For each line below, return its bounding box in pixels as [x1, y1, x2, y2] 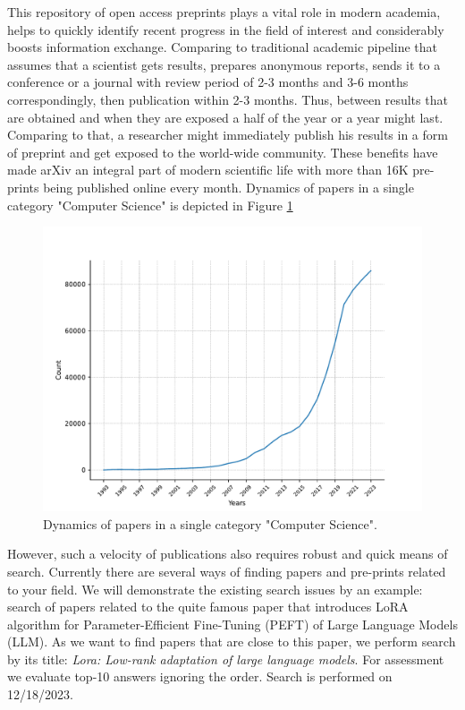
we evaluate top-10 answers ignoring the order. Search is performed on [7, 667, 393, 686]
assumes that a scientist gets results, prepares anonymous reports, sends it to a [7, 55, 441, 73]
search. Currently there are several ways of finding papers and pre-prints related [7, 561, 446, 580]
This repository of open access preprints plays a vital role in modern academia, [7, 3, 441, 21]
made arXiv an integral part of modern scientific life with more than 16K [7, 160, 409, 179]
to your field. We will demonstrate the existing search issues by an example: [7, 579, 423, 598]
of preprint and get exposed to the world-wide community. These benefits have [7, 142, 438, 161]
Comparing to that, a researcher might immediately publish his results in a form [7, 125, 448, 144]
